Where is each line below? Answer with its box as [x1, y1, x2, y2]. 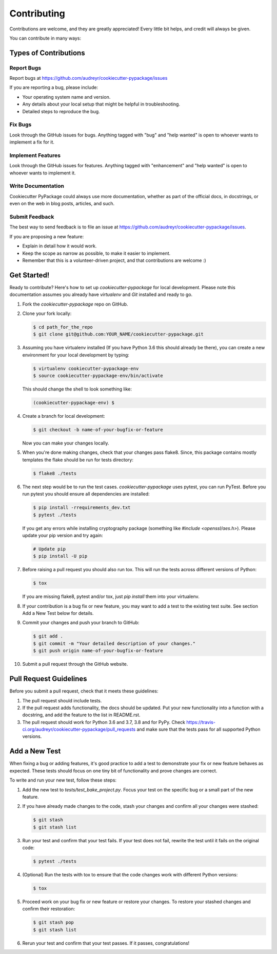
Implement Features [9, 152, 61, 159]
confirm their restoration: [22, 906, 75, 912]
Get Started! [9, 271, 50, 279]
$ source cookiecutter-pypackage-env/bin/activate [33, 373, 164, 379]
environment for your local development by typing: [22, 351, 129, 358]
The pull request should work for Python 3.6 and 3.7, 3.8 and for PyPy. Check [22, 719, 186, 725]
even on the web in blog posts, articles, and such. [9, 201, 115, 207]
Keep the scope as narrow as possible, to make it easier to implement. [22, 250, 171, 256]
